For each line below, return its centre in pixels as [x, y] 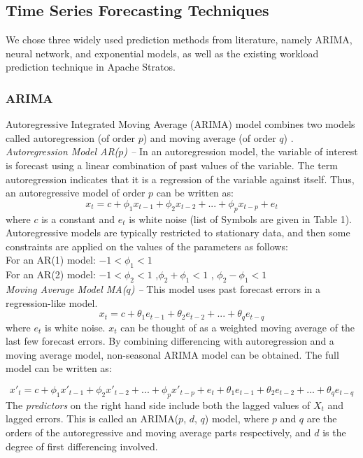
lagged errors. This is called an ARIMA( [92, 418]
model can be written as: [59, 368]
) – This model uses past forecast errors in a [225, 288]
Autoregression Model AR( [62, 151]
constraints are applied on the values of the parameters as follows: [147, 246]
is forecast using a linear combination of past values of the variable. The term [172, 165]
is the [334, 432]
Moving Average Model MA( [66, 288]
